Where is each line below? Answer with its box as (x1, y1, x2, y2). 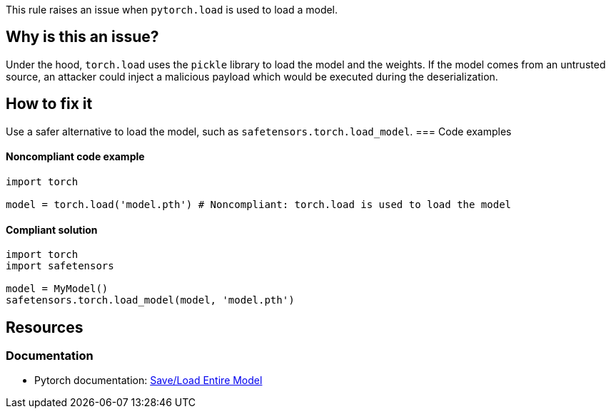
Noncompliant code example (6, 150, 145, 163)
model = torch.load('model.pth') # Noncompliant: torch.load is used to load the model (6, 198, 512, 210)
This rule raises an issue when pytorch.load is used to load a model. (6, 4, 338, 16)
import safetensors (6, 260, 114, 272)
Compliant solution (6, 223, 98, 236)
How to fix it (6, 95, 93, 113)
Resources (6, 318, 84, 336)
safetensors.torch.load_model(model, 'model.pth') (6, 294, 295, 306)
